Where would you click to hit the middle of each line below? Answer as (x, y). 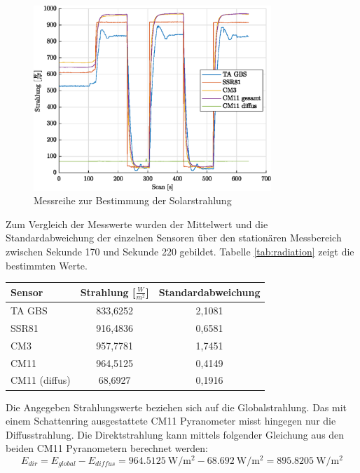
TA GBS (29, 311)
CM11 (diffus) (41, 380)
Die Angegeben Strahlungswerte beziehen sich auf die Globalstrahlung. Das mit (176, 407)
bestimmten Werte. (47, 265)
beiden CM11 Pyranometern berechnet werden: (107, 448)
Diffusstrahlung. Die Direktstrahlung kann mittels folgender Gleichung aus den (175, 434)
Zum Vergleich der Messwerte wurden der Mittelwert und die (137, 224)
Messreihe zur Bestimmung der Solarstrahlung (133, 200)
